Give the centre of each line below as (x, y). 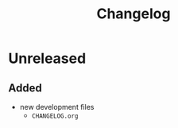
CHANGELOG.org (55, 116)
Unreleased (47, 58)
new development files (57, 107)
